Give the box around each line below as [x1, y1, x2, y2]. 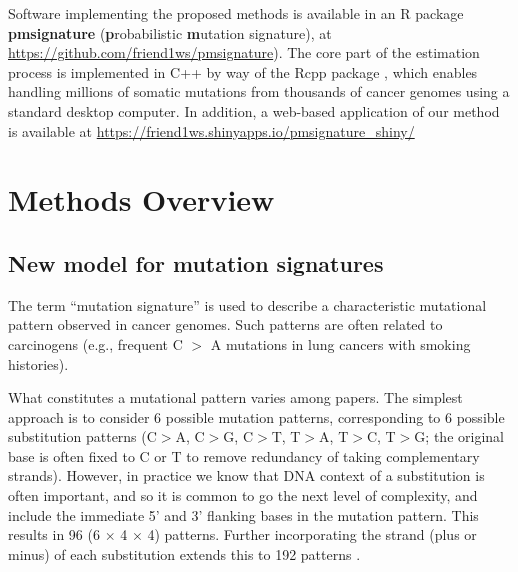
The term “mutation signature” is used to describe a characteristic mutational [8, 294, 487, 315]
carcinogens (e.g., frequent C [8, 333, 183, 354]
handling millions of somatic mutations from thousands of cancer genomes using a [8, 81, 510, 102]
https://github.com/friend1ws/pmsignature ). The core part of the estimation [8, 42, 480, 63]
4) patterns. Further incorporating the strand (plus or [147, 524, 477, 545]
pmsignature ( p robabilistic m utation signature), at [8, 22, 332, 43]
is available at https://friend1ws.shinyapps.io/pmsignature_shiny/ [8, 120, 415, 141]
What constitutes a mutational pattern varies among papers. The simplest [8, 387, 463, 408]
